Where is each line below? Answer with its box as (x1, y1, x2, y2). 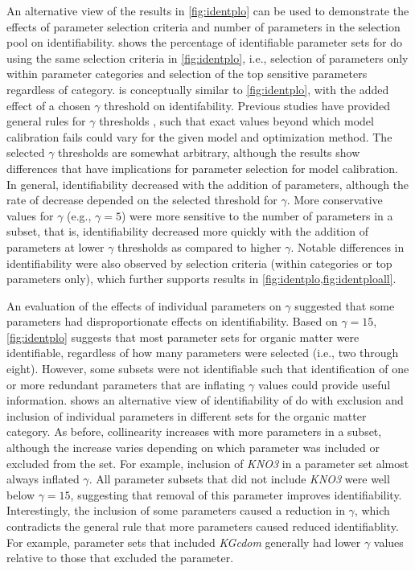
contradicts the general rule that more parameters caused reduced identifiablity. (6, 518, 399, 534)
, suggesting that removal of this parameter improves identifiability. (70, 486, 402, 503)
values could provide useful (257, 376, 391, 392)
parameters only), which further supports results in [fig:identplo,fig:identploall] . (6, 270, 397, 287)
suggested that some (294, 297, 395, 314)
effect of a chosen (6, 97, 91, 113)
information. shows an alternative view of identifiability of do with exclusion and (6, 392, 404, 409)
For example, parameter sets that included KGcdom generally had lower (6, 533, 361, 550)
